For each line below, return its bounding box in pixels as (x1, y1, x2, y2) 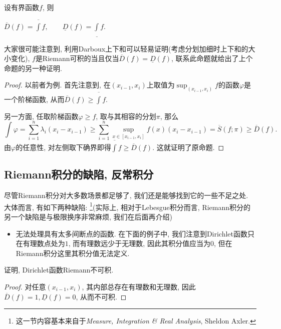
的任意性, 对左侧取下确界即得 (16, 141, 111, 152)
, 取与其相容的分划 (96, 110, 156, 121)
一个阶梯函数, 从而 (4, 93, 65, 104)
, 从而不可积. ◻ (76, 291, 127, 301)
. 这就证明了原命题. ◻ (152, 141, 224, 152)
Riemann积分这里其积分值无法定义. (16, 247, 130, 258)
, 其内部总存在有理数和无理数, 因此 (82, 281, 196, 291)
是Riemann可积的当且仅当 (35, 53, 119, 63)
